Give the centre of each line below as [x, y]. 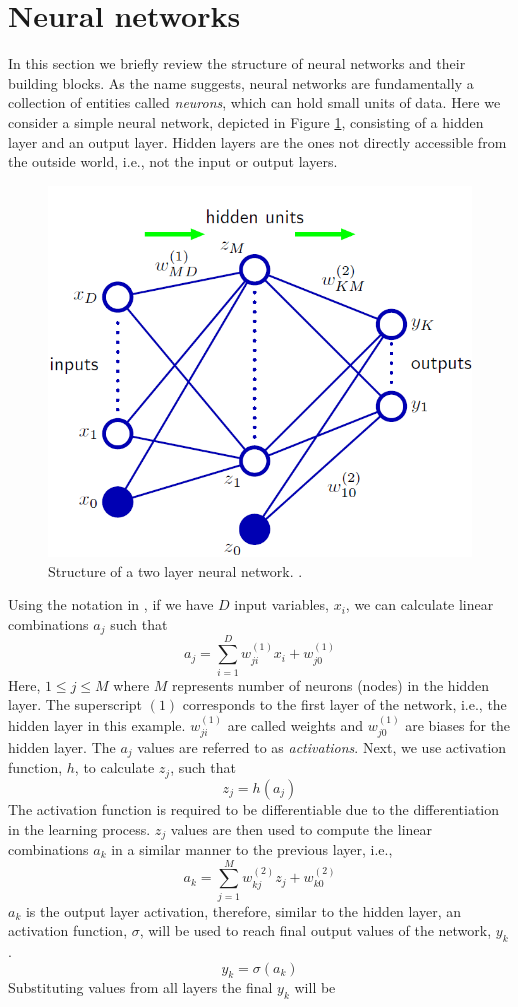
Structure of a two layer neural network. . [175, 570]
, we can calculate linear [419, 604]
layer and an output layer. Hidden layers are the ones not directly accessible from [257, 141]
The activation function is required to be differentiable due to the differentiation [254, 808]
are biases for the [458, 724]
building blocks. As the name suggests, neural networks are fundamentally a [241, 82]
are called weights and [295, 724]
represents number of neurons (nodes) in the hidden [331, 684]
